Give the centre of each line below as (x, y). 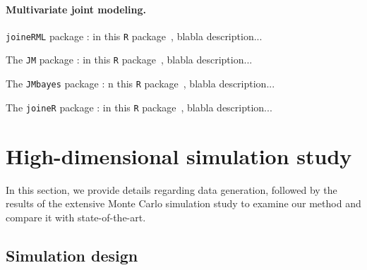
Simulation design (72, 255)
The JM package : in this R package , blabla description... (129, 60)
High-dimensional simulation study (179, 155)
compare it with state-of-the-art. (76, 217)
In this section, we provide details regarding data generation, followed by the (172, 189)
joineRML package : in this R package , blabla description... (134, 36)
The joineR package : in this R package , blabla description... (139, 107)
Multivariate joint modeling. (76, 9)
